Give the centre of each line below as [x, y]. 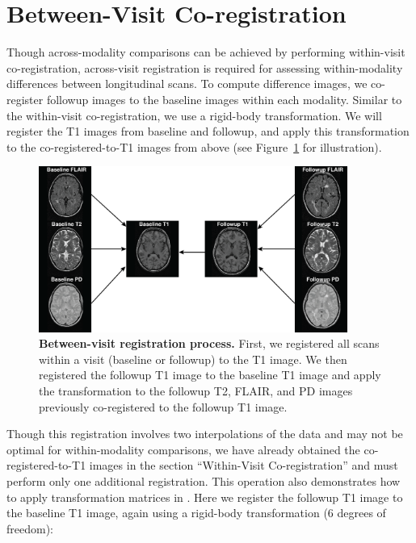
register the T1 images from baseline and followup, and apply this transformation [208, 131]
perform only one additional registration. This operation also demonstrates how [204, 480]
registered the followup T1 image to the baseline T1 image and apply [210, 375]
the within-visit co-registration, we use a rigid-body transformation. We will [194, 115]
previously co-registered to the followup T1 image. [163, 406]
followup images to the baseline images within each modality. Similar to [224, 99]
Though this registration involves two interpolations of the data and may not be [205, 434]
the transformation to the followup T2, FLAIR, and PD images [196, 390]
